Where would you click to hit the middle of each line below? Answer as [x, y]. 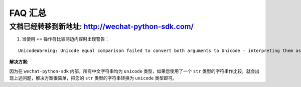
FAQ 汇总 [28, 13]
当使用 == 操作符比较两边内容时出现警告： [66, 39]
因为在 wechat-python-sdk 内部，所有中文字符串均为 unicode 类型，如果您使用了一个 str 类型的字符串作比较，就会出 [134, 71]
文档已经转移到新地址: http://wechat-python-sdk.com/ [102, 26]
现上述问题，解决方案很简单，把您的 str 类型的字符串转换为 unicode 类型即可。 [93, 78]
